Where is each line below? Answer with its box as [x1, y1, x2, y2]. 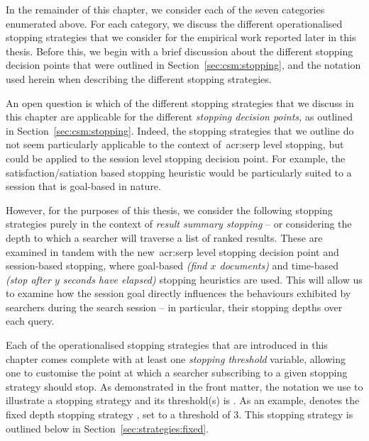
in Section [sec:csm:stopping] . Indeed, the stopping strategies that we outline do [6, 123, 354, 138]
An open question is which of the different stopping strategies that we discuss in [6, 95, 354, 110]
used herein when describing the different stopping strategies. [6, 71, 272, 86]
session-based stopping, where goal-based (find [6, 258, 207, 273]
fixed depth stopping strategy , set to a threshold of [6, 407, 231, 422]
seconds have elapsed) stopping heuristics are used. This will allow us [62, 272, 363, 286]
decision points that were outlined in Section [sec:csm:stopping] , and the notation [6, 57, 361, 72]
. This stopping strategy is [238, 407, 353, 422]
